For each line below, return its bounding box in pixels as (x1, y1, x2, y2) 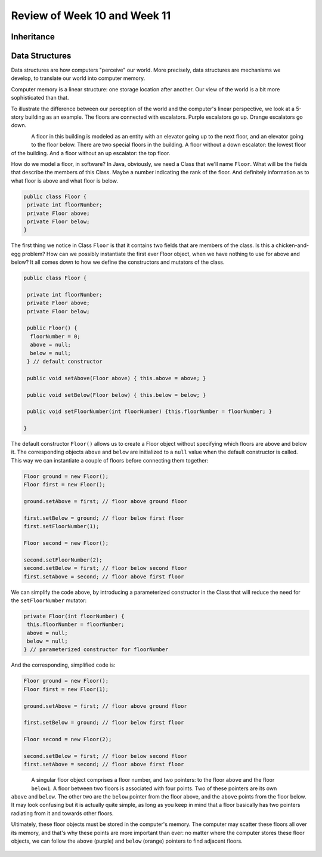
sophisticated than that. (11, 94, 69, 101)
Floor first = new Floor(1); (23, 686, 109, 692)
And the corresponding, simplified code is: (11, 661, 116, 668)
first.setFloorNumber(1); (23, 523, 100, 530)
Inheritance (11, 32, 55, 42)
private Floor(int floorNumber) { (23, 612, 125, 619)
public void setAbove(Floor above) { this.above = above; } (27, 375, 206, 381)
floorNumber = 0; (30, 333, 80, 340)
